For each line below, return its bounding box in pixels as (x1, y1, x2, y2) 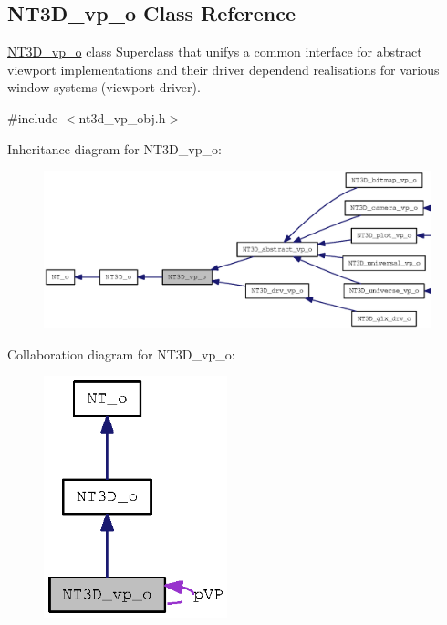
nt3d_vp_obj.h (78, 108, 166, 127)
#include (7, 108, 58, 127)
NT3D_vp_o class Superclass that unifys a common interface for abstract (7, 42, 422, 61)
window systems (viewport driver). (7, 78, 201, 97)
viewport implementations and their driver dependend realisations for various (7, 59, 440, 78)
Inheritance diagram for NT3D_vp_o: (7, 139, 222, 158)
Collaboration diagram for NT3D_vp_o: (7, 344, 235, 363)
